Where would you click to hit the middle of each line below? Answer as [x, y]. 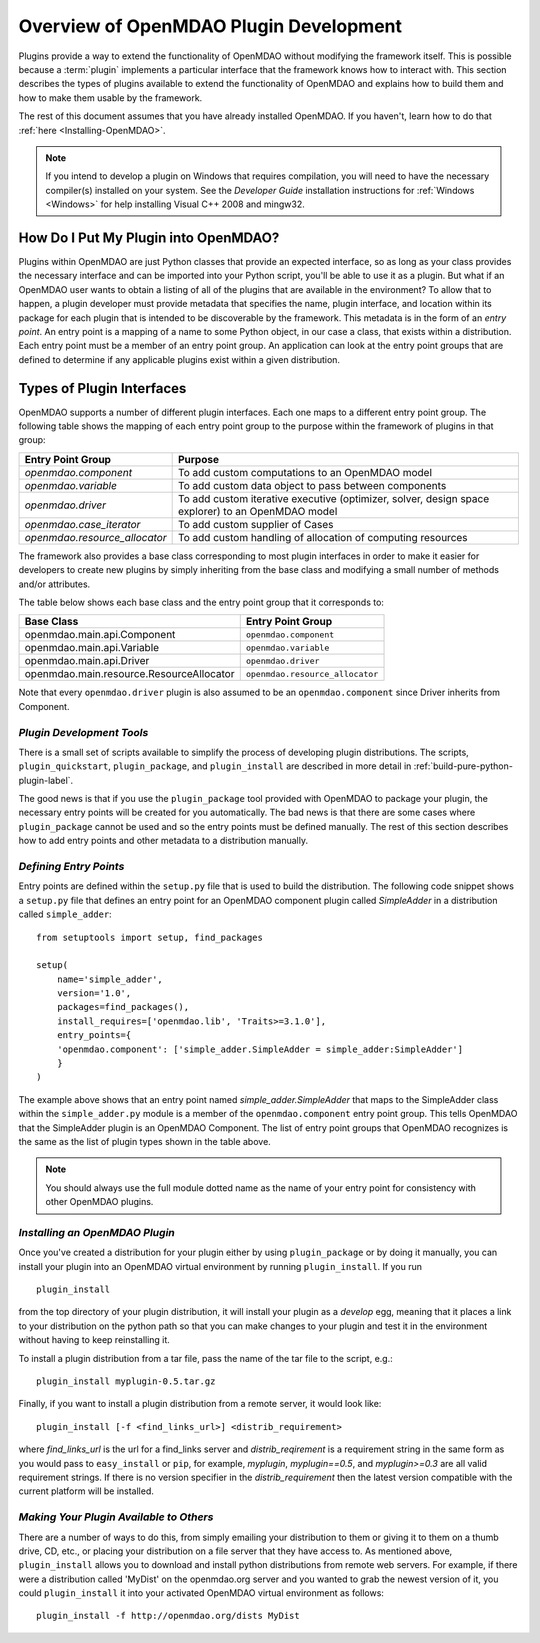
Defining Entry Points [71, 866]
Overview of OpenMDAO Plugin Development [210, 26]
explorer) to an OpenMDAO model [257, 511]
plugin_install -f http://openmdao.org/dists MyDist [168, 1616]
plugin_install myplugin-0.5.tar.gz [126, 1381]
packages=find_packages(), [123, 1007]
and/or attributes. [54, 584]
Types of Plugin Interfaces [102, 388]
